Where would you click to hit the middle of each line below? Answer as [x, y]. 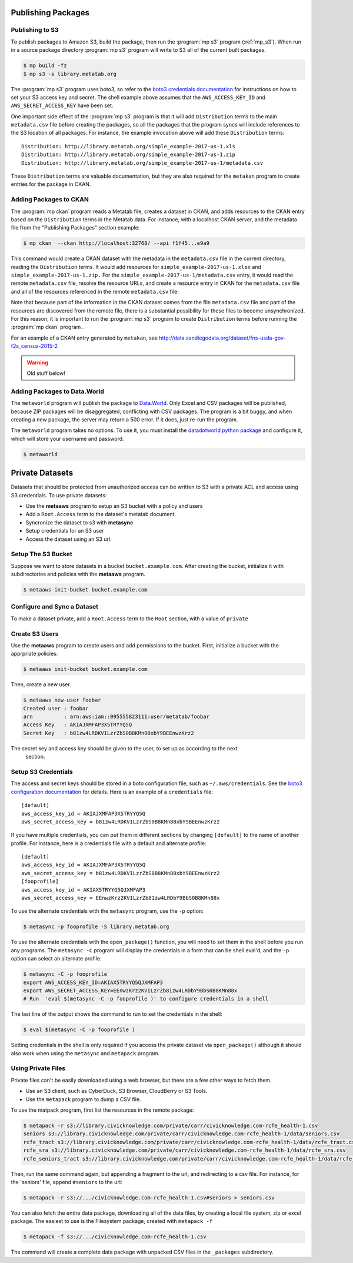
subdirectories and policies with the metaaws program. [78, 574]
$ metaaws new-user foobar [62, 700]
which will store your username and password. [67, 438]
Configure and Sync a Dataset [55, 607]
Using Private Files [38, 1068]
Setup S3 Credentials [42, 772]
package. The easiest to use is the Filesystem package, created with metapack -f [112, 1221]
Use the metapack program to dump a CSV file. [83, 1099]
